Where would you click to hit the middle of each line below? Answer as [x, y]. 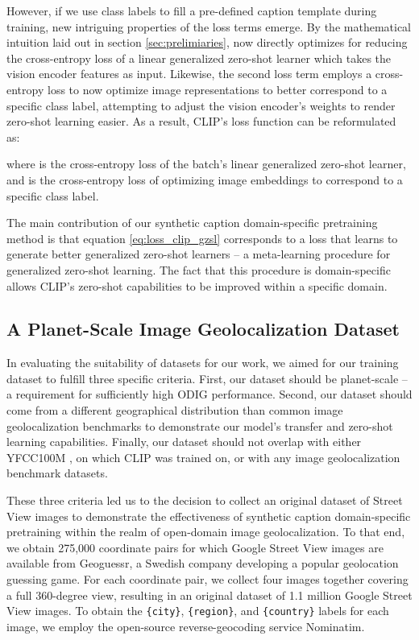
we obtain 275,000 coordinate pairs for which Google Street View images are [195, 547]
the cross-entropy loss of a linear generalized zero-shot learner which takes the [199, 58]
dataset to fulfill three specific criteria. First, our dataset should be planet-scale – [207, 378]
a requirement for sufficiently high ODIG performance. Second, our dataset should [209, 394]
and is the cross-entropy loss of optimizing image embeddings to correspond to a [205, 179]
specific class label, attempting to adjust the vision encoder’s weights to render [201, 105]
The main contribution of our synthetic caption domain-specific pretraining [192, 223]
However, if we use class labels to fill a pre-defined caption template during [192, 10]
